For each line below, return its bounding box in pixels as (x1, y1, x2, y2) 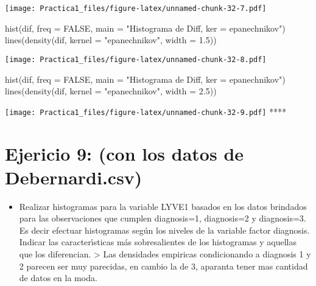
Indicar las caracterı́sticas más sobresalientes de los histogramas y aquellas (19, 235, 297, 248)
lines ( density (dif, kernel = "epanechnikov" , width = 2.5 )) (5, 85, 217, 97)
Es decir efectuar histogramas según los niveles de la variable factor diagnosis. (19, 223, 310, 236)
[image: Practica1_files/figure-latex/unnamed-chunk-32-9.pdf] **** (5, 105, 287, 117)
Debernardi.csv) (5, 164, 142, 189)
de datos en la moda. (19, 271, 97, 284)
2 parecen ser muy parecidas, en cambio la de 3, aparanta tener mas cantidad (19, 259, 308, 272)
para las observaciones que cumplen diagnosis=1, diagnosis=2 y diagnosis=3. (19, 212, 306, 225)
